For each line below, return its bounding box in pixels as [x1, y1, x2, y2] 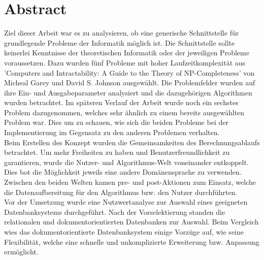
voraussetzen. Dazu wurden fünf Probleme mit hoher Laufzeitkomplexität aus [4, 57, 246, 68]
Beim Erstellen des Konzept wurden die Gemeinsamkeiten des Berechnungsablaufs [4, 137, 260, 147]
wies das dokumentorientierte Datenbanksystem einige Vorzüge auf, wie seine [4, 226, 244, 237]
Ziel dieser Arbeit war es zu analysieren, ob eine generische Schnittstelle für [4, 27, 239, 38]
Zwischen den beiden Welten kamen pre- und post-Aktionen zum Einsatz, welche [4, 177, 256, 187]
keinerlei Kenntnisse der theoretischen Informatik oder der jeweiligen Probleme [4, 47, 249, 58]
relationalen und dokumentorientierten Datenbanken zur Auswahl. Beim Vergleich [4, 216, 259, 227]
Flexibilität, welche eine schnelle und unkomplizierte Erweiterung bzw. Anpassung [4, 236, 259, 247]
